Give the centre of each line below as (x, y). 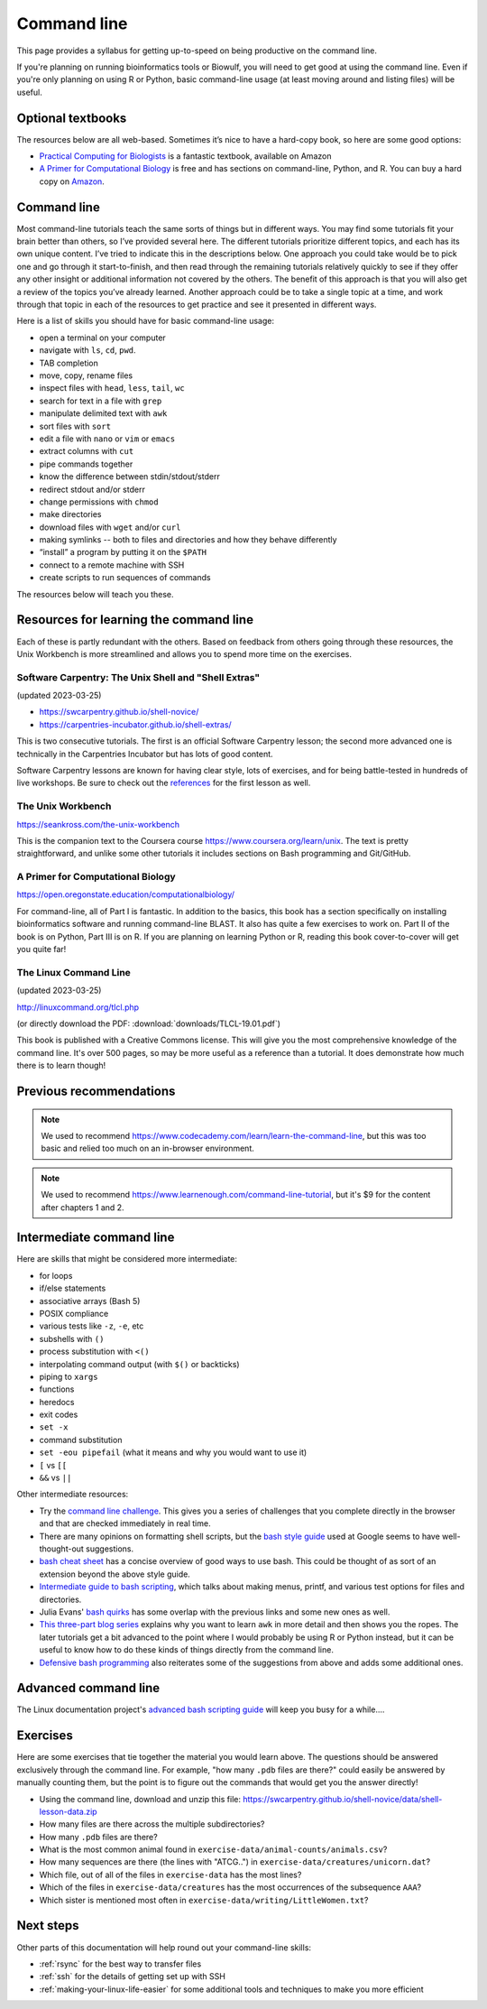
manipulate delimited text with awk (103, 413)
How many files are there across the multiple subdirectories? (152, 1824)
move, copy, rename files (86, 375)
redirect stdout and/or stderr (92, 489)
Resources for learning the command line (135, 620)
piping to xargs (69, 1376)
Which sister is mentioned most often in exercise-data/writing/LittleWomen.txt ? (204, 1900)
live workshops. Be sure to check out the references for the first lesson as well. (164, 783)
